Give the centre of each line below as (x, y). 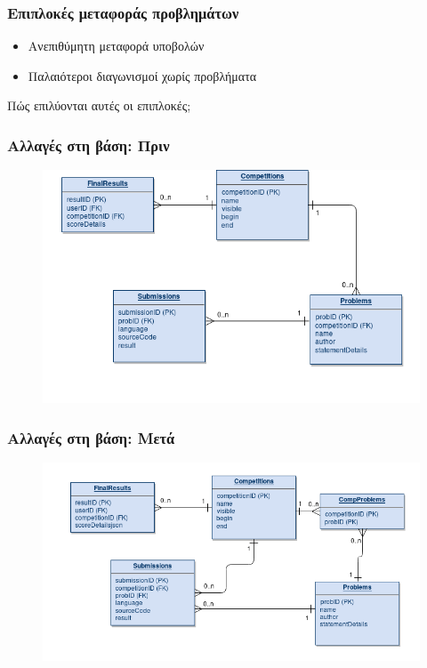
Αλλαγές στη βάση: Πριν (89, 145)
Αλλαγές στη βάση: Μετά (91, 437)
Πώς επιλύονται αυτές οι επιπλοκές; (99, 105)
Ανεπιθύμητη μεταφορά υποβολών (116, 46)
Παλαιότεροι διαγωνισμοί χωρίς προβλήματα (142, 75)
